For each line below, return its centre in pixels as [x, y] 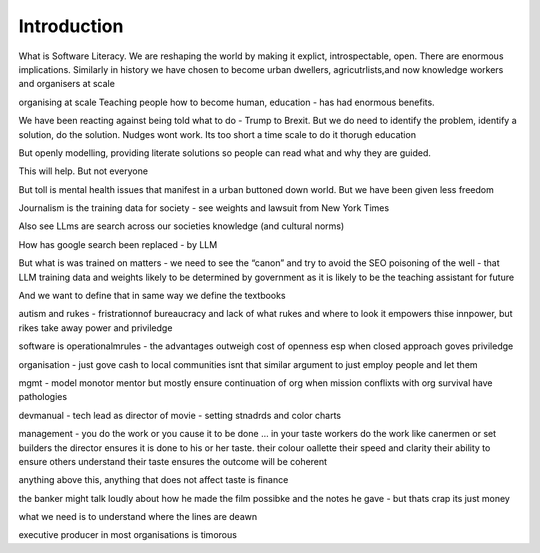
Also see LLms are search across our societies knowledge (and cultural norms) [181, 226]
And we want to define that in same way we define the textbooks [152, 296]
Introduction [71, 26]
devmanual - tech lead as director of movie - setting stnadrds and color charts [180, 415]
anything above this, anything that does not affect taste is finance [153, 480]
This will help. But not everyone [83, 171]
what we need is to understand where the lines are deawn [138, 517]
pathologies [43, 397]
